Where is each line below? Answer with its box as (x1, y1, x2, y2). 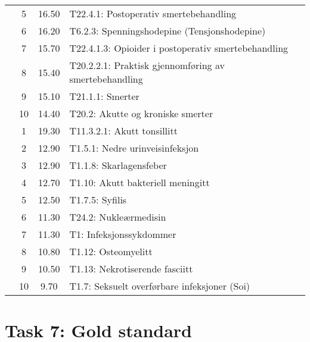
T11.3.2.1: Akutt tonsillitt (69, 124, 178, 137)
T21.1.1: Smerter (69, 89, 139, 103)
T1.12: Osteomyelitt (69, 244, 153, 258)
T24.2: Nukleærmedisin (69, 210, 166, 224)
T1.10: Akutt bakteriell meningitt (69, 175, 210, 189)
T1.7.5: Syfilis (69, 193, 127, 206)
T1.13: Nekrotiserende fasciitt (69, 262, 193, 275)
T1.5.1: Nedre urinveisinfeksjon (69, 141, 199, 155)
